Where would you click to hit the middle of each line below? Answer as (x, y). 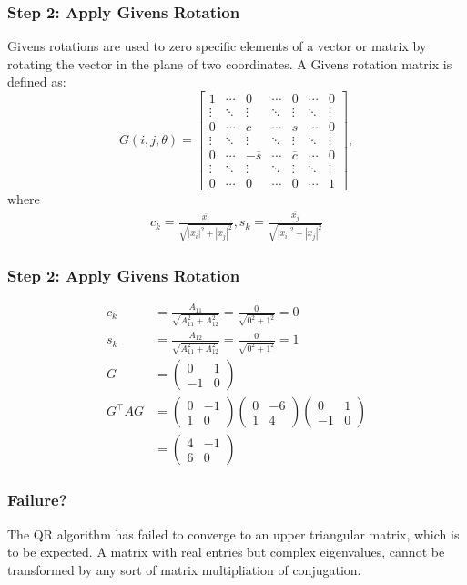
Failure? (37, 500)
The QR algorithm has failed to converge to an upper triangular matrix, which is (233, 534)
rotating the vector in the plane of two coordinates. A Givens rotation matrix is (230, 63)
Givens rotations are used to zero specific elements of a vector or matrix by (217, 46)
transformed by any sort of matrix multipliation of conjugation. (184, 569)
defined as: (37, 82)
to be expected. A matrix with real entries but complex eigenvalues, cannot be (226, 552)
